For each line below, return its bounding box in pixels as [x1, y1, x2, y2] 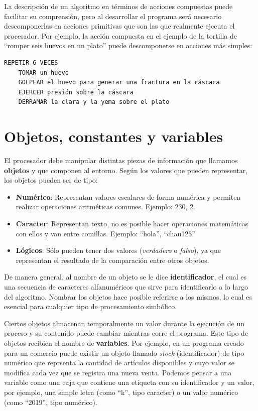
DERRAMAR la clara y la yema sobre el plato [18, 98, 170, 106]
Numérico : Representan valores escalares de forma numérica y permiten [16, 191, 241, 202]
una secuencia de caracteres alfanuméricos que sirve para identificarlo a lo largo [4, 282, 248, 292]
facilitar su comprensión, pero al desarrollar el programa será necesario [4, 11, 222, 21]
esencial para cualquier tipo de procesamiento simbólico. [4, 301, 177, 312]
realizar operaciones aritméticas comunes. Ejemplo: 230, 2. [16, 201, 195, 212]
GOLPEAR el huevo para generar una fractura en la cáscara [18, 79, 220, 86]
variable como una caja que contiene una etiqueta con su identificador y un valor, [4, 377, 254, 387]
